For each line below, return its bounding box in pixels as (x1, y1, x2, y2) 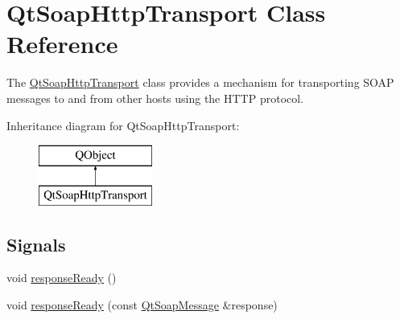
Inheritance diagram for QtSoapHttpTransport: (6, 117, 240, 133)
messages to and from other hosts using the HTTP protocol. (6, 89, 304, 106)
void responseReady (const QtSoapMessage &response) (6, 297, 278, 313)
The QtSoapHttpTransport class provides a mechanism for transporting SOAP (6, 74, 394, 91)
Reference (6, 27, 118, 60)
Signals (6, 231, 66, 256)
